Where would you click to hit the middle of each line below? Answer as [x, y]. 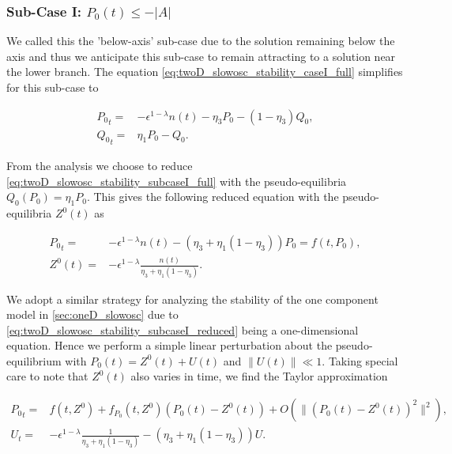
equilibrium [34, 360]
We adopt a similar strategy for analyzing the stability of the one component [192, 299]
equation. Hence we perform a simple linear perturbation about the [169, 345]
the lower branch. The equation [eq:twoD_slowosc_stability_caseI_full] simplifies [205, 72]
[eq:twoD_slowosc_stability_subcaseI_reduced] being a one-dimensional [183, 329]
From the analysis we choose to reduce [100, 166]
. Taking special [360, 360]
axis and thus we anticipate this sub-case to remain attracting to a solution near [201, 56]
